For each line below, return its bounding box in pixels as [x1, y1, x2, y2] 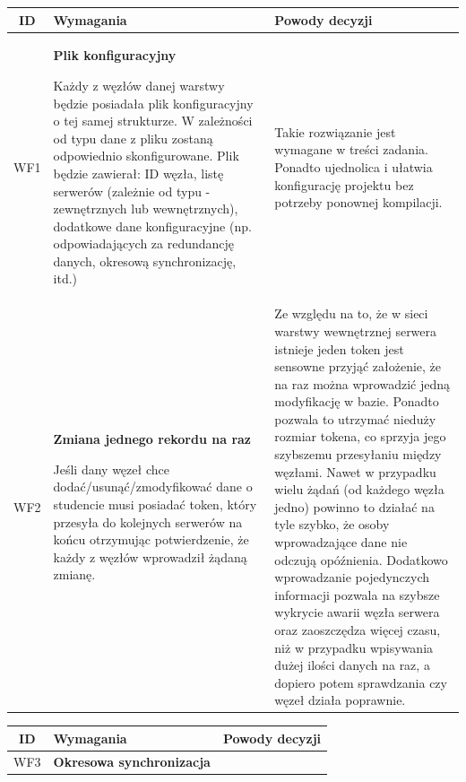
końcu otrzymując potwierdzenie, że [53, 530, 249, 549]
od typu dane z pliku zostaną [53, 128, 213, 147]
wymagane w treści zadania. [274, 140, 428, 159]
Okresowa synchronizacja [53, 752, 211, 770]
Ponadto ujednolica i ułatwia [274, 157, 433, 176]
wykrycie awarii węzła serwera [274, 603, 440, 621]
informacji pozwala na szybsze [274, 585, 440, 604]
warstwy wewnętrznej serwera [274, 321, 437, 340]
